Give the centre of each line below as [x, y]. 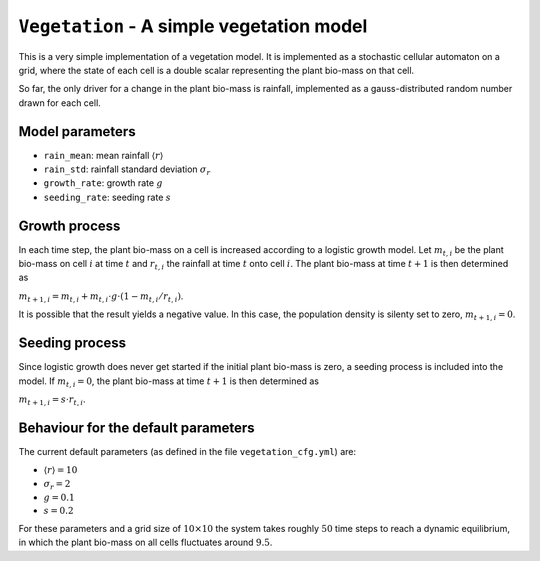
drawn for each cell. [60, 102]
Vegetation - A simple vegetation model [193, 26]
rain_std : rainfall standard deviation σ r [127, 170]
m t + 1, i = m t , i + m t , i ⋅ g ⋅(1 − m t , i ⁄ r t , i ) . [101, 297]
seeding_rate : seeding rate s [107, 197]
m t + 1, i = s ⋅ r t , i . [52, 400]
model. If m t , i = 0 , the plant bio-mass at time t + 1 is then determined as [169, 382]
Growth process [69, 225]
